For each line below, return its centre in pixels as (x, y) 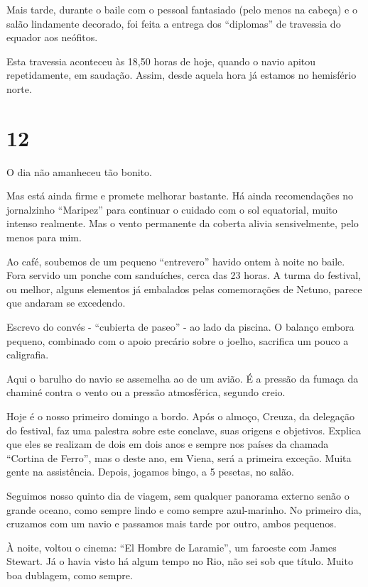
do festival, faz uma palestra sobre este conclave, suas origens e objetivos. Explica (184, 430)
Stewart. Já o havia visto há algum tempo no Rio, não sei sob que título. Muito (180, 561)
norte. (19, 88)
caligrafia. (28, 355)
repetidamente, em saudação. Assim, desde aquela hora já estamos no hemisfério (182, 75)
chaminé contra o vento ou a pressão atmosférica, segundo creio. (146, 392)
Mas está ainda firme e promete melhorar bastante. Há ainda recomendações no (180, 196)
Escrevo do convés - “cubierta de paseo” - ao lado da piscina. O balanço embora (180, 327)
